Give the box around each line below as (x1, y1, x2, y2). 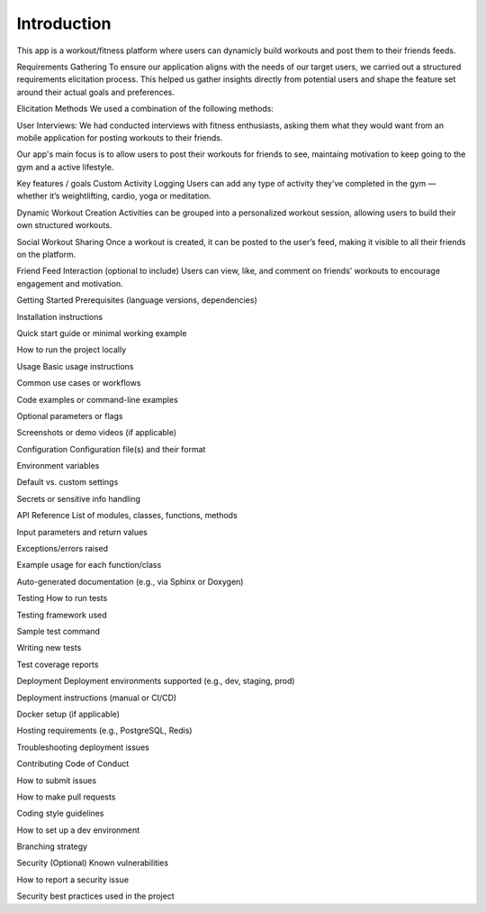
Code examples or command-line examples (16, 394, 179, 405)
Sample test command (16, 626, 101, 636)
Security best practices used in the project (16, 890, 175, 901)
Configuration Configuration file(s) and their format (16, 443, 206, 454)
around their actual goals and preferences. (16, 87, 175, 97)
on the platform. (16, 249, 76, 260)
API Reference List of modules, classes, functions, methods (16, 510, 238, 521)
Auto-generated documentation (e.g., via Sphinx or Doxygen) (16, 576, 244, 587)
